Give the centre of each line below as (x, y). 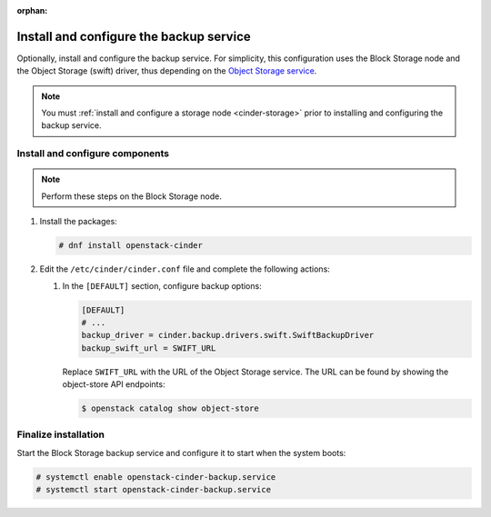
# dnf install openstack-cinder (131, 246)
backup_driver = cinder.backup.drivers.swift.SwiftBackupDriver (228, 335)
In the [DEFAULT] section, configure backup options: (162, 285)
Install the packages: (78, 222)
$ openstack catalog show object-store (170, 408)
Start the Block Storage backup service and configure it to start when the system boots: (181, 452)
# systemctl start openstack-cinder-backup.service (154, 490)
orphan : (32, 10)
